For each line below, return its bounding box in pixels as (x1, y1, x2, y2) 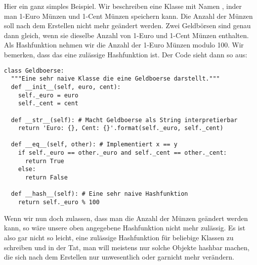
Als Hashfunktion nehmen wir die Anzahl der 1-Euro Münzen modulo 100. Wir (4, 40, 244, 50)
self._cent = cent (18, 100, 79, 107)
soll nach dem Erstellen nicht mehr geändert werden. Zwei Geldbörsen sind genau (4, 20, 251, 31)
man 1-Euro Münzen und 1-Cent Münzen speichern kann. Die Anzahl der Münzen (4, 10, 253, 21)
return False (25, 174, 68, 181)
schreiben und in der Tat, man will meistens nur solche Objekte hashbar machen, (4, 242, 250, 252)
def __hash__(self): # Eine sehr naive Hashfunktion (11, 190, 188, 198)
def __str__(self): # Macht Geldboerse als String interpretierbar (11, 116, 238, 124)
